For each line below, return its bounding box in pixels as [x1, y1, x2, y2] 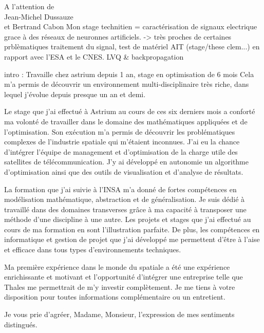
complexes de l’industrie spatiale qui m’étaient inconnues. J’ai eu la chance [4, 136, 240, 147]
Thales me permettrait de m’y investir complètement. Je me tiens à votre [4, 281, 235, 292]
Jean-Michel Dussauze [4, 11, 73, 22]
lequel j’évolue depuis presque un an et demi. [4, 88, 146, 99]
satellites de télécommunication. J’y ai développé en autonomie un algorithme [4, 156, 249, 167]
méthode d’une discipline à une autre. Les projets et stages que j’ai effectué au [4, 214, 251, 225]
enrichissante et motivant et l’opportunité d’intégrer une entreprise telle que [4, 271, 243, 282]
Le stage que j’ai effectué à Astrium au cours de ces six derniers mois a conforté [4, 106, 255, 117]
